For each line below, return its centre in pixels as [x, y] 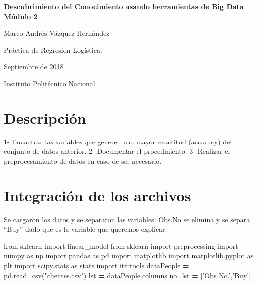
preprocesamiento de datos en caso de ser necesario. [83, 161]
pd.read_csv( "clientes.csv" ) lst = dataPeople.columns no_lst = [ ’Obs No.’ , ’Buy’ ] [128, 275]
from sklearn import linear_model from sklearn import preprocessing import [121, 245]
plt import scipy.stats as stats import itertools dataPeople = [97, 265]
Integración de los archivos [98, 195]
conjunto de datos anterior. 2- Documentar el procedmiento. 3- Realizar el [117, 151]
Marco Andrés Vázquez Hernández [57, 33]
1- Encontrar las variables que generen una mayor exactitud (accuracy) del [118, 141]
